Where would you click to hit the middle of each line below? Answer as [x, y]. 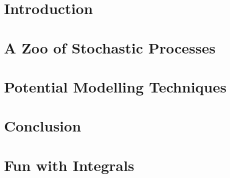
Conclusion [43, 126]
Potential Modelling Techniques [115, 86]
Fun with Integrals [69, 165]
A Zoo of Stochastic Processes [110, 47]
